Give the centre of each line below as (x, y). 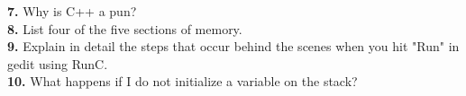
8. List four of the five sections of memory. (125, 28)
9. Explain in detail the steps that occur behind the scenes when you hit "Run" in (233, 46)
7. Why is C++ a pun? (72, 11)
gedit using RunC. (58, 63)
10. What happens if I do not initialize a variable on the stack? (183, 81)
